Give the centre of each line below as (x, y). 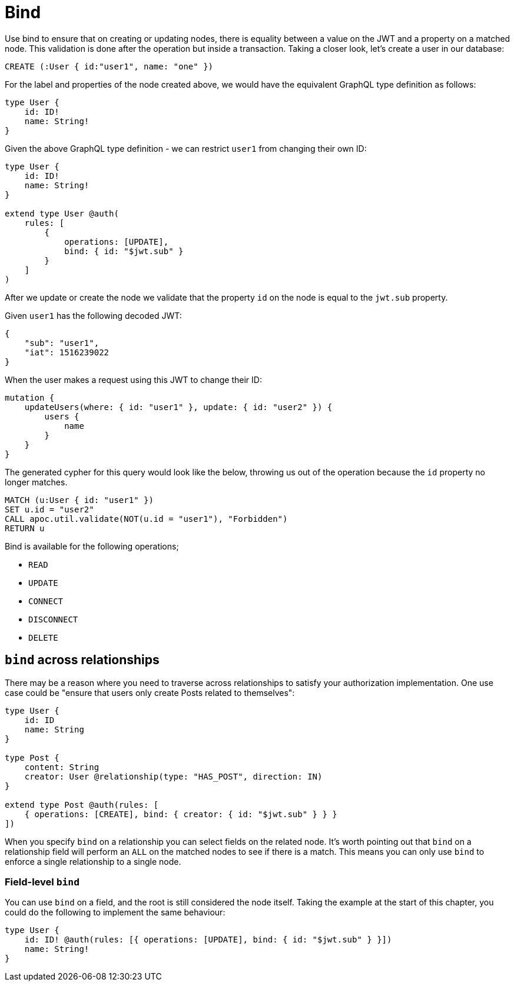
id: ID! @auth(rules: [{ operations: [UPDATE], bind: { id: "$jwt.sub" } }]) (208, 940)
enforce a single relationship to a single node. (93, 861)
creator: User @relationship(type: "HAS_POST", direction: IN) (173, 776)
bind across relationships (82, 660)
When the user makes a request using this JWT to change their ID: (133, 379)
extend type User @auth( (62, 213)
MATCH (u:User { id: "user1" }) (79, 500)
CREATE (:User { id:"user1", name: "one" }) (109, 66)
